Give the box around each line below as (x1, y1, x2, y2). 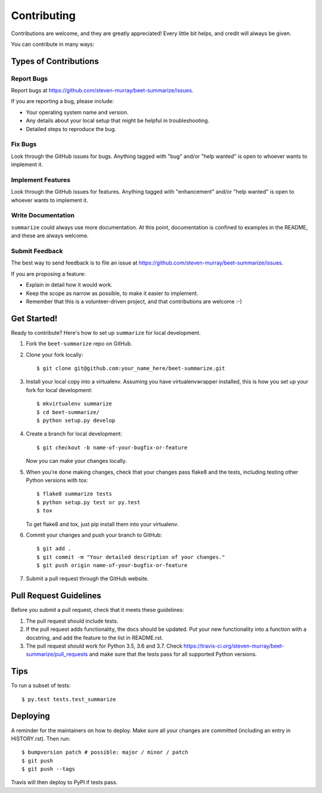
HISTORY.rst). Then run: (11, 735, 70, 742)
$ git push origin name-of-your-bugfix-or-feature (36, 562, 188, 569)
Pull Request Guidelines (11, 590, 101, 601)
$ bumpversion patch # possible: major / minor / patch (21, 749, 188, 756)
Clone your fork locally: (26, 351, 83, 358)
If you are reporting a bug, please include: (11, 98, 114, 105)
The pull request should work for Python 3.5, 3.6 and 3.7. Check (26, 642, 182, 649)
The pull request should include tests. (26, 617, 119, 624)
